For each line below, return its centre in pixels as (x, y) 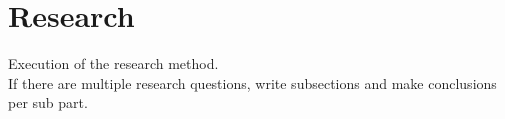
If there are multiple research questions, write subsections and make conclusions (252, 82)
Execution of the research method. (113, 63)
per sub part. (48, 102)
